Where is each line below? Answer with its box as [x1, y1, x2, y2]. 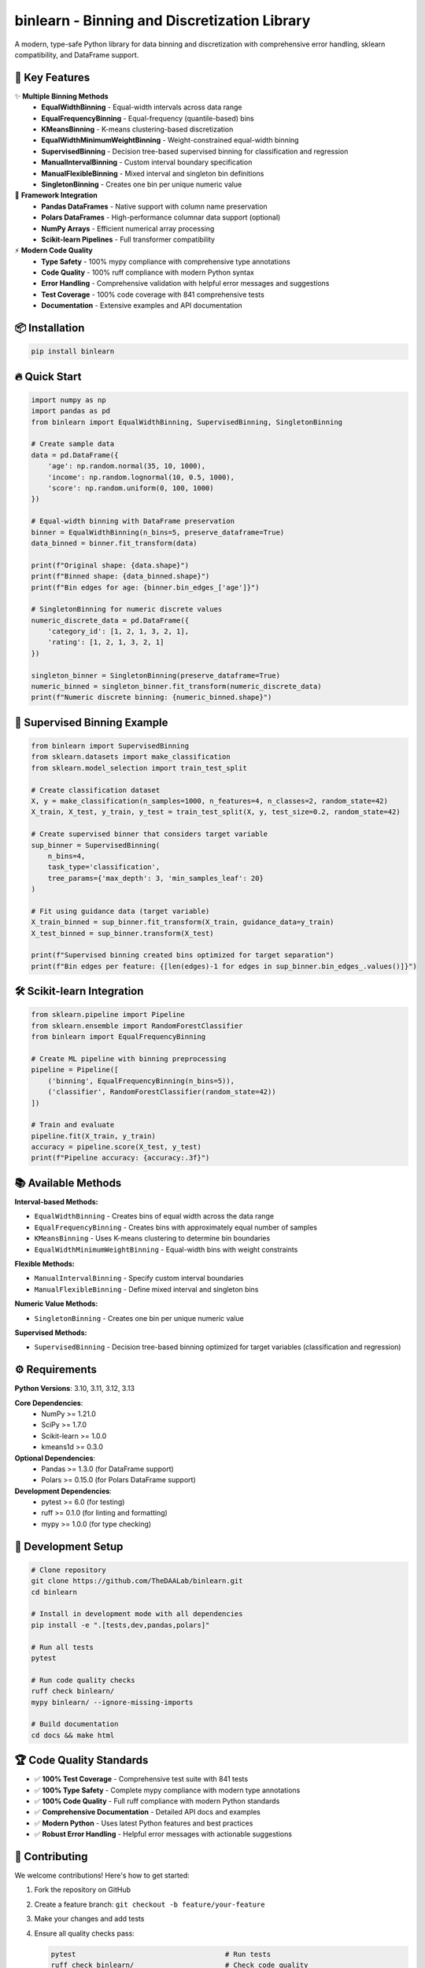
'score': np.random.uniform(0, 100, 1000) [47, 483, 214, 492]
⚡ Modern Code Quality [14, 246, 94, 255]
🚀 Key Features [14, 71, 91, 84]
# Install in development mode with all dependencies [31, 1610, 243, 1618]
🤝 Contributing [14, 1850, 88, 1863]
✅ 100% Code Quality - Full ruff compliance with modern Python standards [34, 1796, 280, 1806]
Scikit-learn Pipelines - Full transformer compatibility [41, 235, 216, 244]
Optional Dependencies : [14, 1453, 96, 1463]
